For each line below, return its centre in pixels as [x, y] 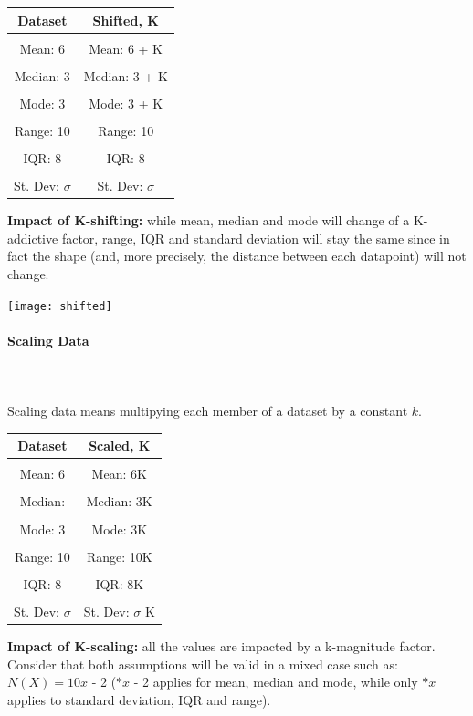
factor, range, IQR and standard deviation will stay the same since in [256, 238]
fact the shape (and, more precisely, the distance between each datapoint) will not [237, 256]
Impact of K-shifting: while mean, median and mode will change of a [209, 220]
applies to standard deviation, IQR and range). [139, 699]
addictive [33, 238]
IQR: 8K [120, 583]
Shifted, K [126, 20]
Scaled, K [120, 446]
